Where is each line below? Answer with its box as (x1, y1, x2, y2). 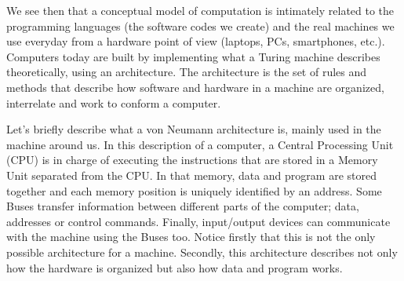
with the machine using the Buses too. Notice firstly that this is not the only (6, 228, 376, 245)
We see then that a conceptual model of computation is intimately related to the (6, 2, 395, 18)
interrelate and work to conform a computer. (6, 94, 221, 111)
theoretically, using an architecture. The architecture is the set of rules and (6, 64, 367, 80)
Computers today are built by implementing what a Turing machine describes (6, 48, 380, 64)
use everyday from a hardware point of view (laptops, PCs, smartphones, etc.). (6, 33, 385, 49)
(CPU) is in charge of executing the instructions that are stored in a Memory (6, 151, 378, 168)
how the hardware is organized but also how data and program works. (6, 259, 343, 276)
